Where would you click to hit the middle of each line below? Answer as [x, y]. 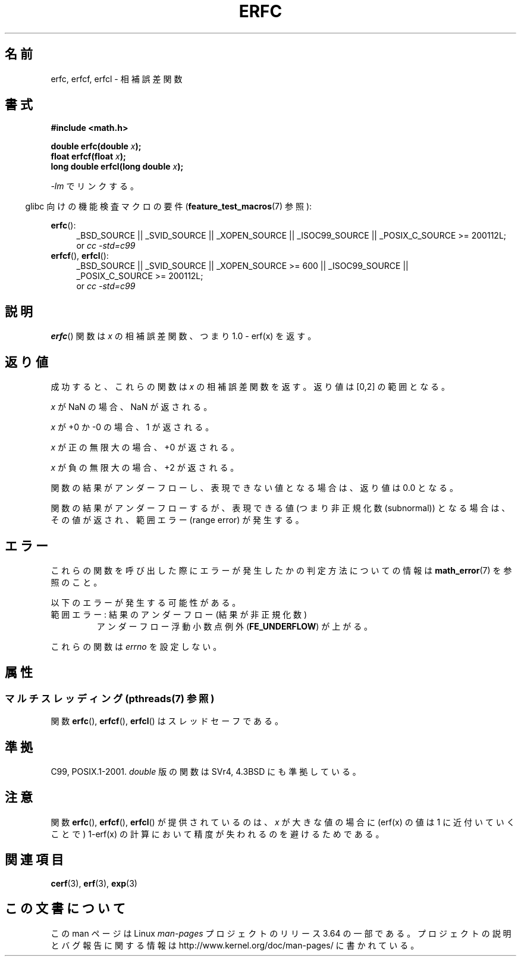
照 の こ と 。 [76, 582]
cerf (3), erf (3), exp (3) [94, 883]
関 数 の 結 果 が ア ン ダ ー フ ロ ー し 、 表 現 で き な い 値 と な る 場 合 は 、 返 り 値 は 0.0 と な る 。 [255, 488]
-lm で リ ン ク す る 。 [95, 186]
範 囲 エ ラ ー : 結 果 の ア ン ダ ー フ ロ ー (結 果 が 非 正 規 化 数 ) [179, 614]
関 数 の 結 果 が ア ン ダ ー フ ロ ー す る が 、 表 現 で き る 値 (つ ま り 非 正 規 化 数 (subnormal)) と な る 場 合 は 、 [280, 508]
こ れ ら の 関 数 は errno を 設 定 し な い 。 [136, 646]
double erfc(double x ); [96, 146]
